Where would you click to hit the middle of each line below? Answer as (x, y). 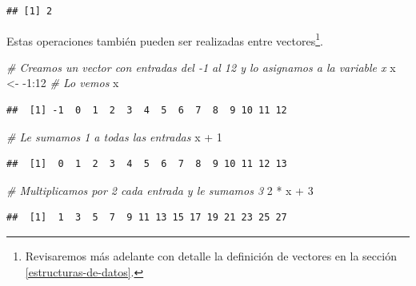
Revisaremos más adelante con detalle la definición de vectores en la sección (211, 256)
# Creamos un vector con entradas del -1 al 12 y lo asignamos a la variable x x (201, 67)
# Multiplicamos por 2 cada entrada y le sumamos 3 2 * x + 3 (160, 190)
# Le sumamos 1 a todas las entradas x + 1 (114, 136)
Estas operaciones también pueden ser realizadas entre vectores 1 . (165, 39)
